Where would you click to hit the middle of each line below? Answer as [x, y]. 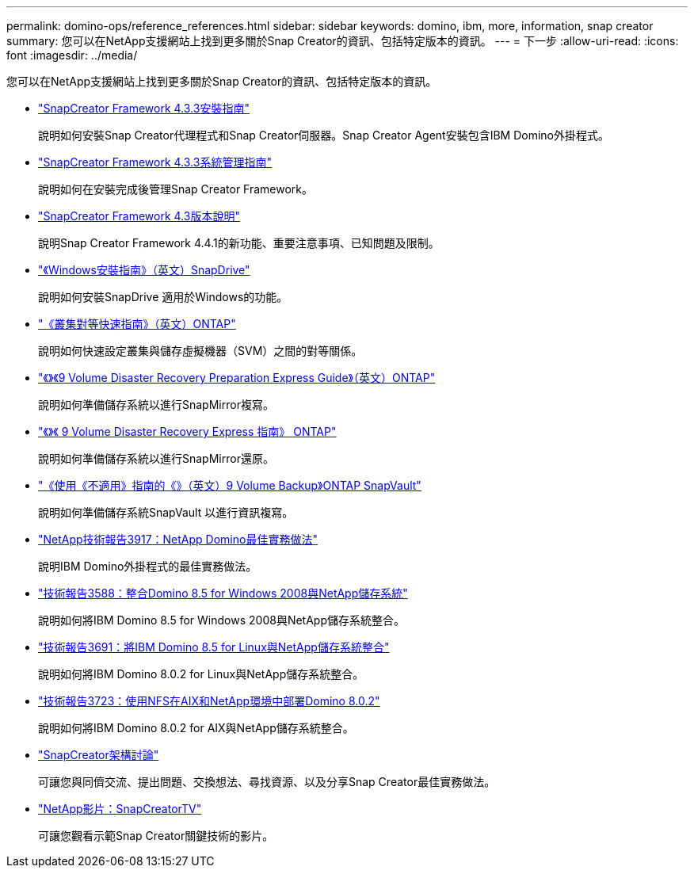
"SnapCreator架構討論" [99, 755]
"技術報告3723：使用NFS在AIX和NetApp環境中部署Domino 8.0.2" [209, 701]
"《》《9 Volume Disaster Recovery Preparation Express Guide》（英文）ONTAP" [237, 378]
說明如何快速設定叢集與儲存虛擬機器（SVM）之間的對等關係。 [200, 351]
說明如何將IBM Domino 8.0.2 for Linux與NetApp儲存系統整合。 [201, 674]
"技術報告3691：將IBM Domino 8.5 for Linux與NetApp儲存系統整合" [214, 647]
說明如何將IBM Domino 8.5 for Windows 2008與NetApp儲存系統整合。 [221, 620]
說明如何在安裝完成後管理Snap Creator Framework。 [176, 189]
